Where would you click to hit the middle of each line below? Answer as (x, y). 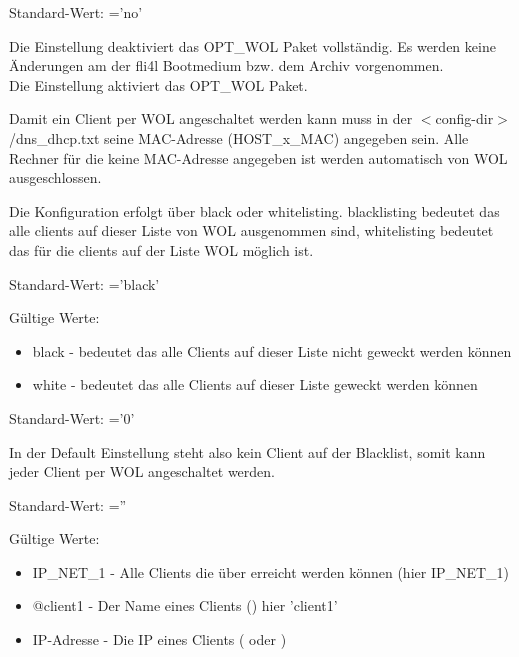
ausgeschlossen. (55, 177)
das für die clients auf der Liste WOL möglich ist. (161, 249)
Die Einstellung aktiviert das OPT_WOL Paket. (158, 84)
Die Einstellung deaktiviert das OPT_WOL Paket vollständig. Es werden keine (252, 45)
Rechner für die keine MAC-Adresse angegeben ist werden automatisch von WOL (258, 157)
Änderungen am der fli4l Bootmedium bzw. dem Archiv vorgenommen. (226, 65)
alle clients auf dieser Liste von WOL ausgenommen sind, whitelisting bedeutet (251, 230)
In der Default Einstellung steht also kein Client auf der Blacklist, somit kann (247, 451)
